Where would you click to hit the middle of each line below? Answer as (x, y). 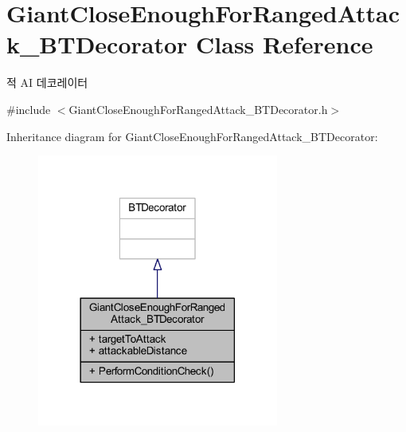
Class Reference (285, 44)
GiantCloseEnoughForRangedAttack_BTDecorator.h (198, 109)
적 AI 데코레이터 (47, 82)
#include (29, 109)
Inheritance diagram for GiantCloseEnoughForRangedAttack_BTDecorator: (192, 136)
